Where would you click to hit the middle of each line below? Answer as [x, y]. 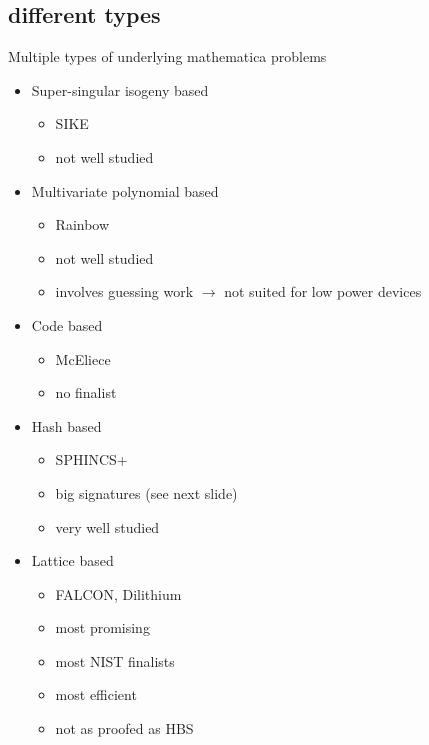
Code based [67, 324]
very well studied [107, 526]
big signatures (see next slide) [146, 492]
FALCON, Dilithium [118, 593]
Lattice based [72, 560]
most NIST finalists [115, 660]
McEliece [83, 358]
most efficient [96, 694]
